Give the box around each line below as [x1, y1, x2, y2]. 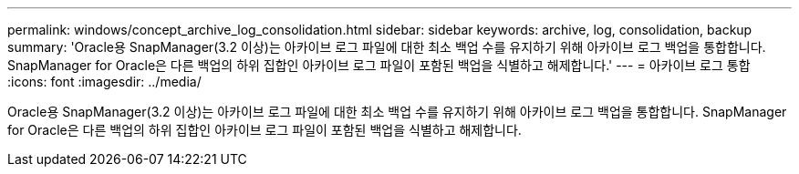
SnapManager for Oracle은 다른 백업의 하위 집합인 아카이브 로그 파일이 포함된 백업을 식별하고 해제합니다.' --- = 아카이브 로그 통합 [7, 57, 751, 73]
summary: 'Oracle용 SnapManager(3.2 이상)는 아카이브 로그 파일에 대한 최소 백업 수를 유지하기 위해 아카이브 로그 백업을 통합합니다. [7, 39, 766, 55]
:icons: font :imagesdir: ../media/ [7, 74, 202, 89]
